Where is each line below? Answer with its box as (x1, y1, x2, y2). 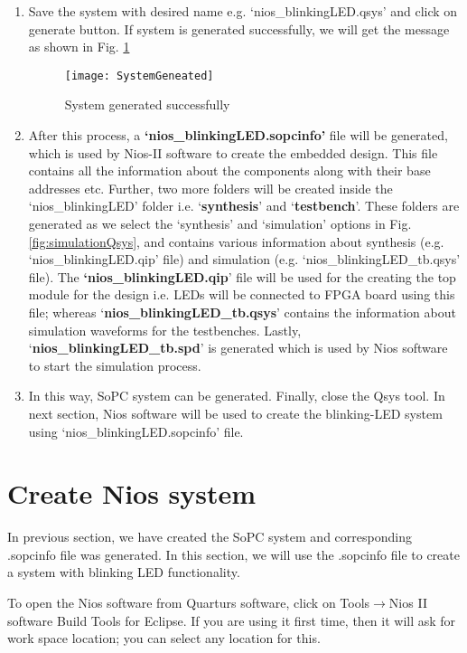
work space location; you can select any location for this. (7, 629, 321, 648)
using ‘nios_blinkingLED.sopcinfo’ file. (28, 421, 244, 440)
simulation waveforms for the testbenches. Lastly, (28, 320, 302, 339)
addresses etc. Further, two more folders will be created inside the (28, 178, 393, 197)
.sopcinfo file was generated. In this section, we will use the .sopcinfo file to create (7, 544, 460, 563)
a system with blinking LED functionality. (7, 563, 240, 582)
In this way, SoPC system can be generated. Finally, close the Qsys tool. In (28, 386, 445, 405)
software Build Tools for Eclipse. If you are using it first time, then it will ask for (7, 610, 456, 629)
